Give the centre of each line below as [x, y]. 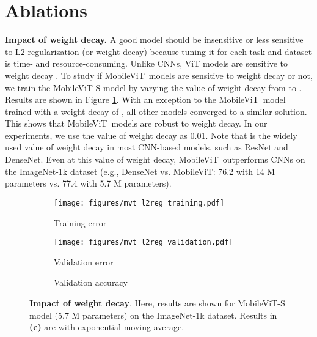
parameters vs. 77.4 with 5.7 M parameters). [88, 183]
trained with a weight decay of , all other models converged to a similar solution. [156, 111]
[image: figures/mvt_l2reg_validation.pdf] [144, 243]
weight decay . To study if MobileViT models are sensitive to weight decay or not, [159, 75]
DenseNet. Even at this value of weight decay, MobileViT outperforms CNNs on [155, 159]
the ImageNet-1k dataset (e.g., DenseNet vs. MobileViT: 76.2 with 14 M [140, 171]
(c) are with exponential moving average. [107, 327]
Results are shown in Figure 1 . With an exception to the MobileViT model [145, 99]
